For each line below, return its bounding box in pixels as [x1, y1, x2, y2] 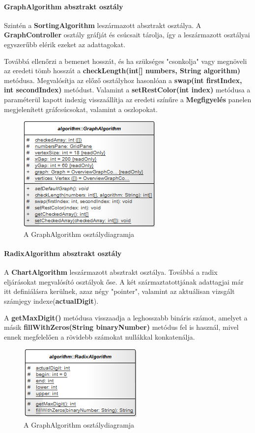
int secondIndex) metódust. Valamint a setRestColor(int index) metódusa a [4, 85, 251, 95]
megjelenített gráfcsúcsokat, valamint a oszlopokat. [4, 104, 158, 114]
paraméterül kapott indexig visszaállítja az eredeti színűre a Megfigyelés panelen [4, 94, 252, 104]
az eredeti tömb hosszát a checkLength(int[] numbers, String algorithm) [4, 65, 241, 76]
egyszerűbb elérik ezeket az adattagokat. [4, 39, 126, 49]
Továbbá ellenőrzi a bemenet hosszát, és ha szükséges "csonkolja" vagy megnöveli [4, 56, 247, 66]
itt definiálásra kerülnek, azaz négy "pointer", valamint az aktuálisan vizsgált [4, 286, 235, 296]
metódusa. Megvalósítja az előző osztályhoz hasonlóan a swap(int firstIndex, [4, 75, 242, 85]
